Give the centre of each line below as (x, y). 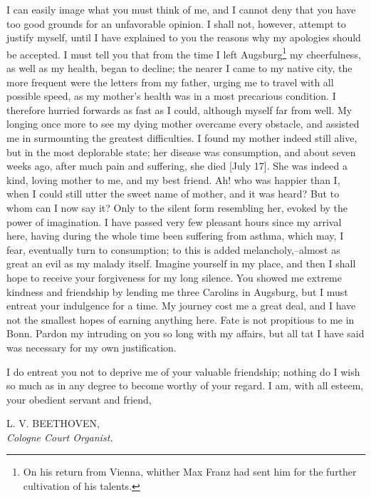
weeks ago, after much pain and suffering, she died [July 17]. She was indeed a (177, 166)
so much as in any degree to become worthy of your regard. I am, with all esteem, (185, 385)
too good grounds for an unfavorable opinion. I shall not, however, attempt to (176, 23)
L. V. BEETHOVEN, (53, 423)
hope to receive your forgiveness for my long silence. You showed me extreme (174, 277)
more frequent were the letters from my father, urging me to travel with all (170, 82)
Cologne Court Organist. (60, 437)
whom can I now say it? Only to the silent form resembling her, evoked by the (177, 207)
